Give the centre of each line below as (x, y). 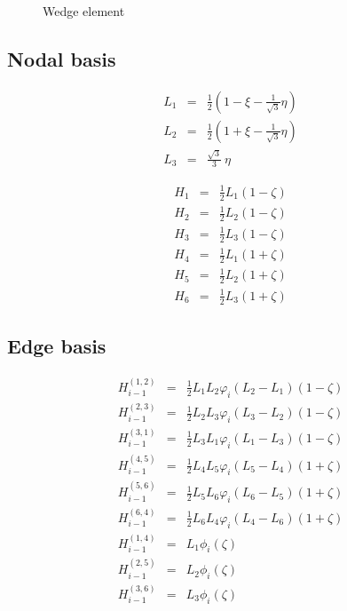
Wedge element (84, 11)
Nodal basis (62, 58)
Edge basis (57, 346)
